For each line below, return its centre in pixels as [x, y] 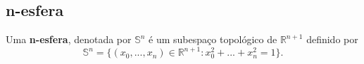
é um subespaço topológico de [213, 39]
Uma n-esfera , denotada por [69, 39]
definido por [332, 39]
